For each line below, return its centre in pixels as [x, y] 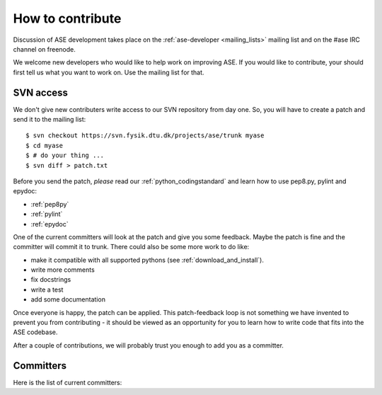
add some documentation [68, 299]
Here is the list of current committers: [68, 382]
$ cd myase [45, 145]
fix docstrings [51, 280]
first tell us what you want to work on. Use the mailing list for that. [109, 72]
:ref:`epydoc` [50, 224]
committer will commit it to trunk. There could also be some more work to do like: [131, 247]
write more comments [63, 270]
